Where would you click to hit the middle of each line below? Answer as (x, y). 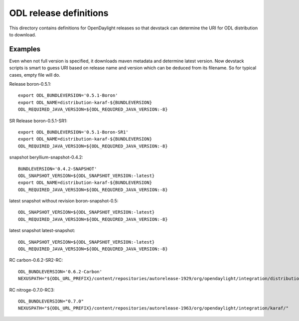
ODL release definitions (59, 13)
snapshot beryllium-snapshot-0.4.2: (46, 158)
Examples (25, 49)
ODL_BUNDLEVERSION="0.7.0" (51, 301)
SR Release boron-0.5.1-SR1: (38, 121)
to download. (23, 34)
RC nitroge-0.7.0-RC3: (32, 290)
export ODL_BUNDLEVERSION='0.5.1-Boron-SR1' (74, 132)
